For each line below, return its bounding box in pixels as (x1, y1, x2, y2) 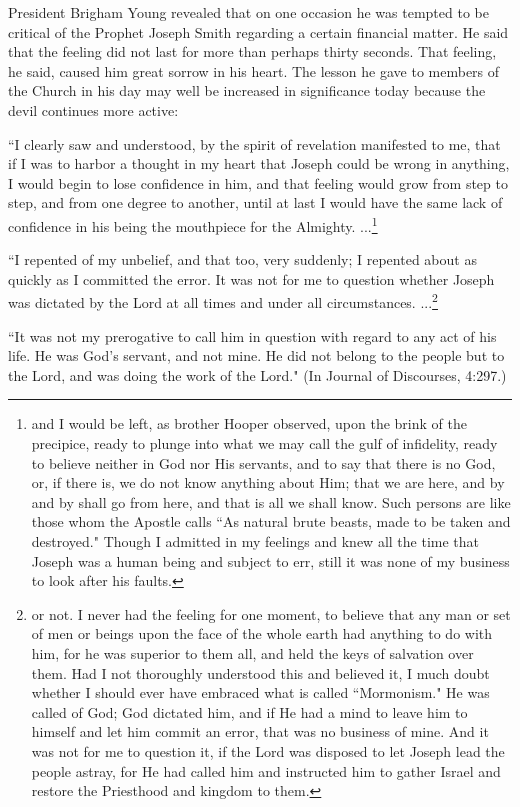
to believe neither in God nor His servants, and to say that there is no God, (31, 452, 496, 473)
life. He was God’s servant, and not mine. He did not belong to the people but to (8, 345, 505, 366)
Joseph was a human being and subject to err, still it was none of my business (31, 550, 510, 571)
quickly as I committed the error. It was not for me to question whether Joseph (8, 268, 495, 289)
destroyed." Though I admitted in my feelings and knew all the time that (31, 530, 479, 551)
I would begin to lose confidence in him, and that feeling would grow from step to (8, 172, 508, 193)
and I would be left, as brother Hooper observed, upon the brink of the (31, 413, 467, 434)
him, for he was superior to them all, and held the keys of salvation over (31, 642, 474, 663)
